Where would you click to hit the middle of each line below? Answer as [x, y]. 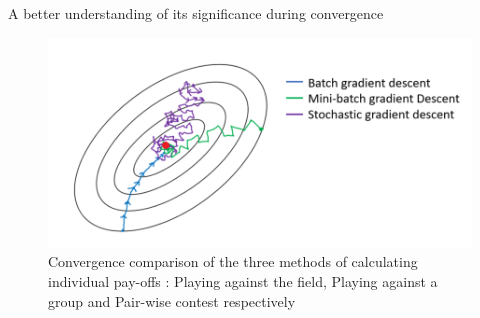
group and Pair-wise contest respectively [172, 300]
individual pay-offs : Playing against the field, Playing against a [243, 280]
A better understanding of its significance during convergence [196, 13]
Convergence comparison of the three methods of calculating [233, 261]
